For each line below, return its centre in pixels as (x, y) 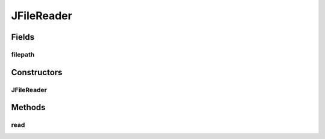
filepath (23, 54)
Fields (23, 37)
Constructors (37, 72)
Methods (28, 107)
